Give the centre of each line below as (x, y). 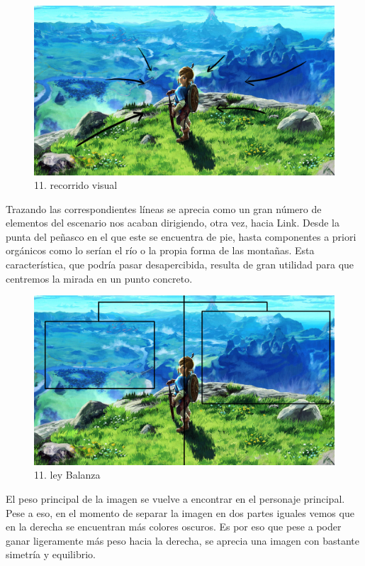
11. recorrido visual (76, 185)
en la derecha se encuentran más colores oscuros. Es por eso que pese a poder (174, 527)
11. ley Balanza (67, 475)
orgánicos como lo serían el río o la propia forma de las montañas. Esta (160, 250)
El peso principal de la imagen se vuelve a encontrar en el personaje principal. (175, 498)
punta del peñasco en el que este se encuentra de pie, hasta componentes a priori (181, 236)
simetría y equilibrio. (51, 554)
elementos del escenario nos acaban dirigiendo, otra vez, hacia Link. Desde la (173, 223)
